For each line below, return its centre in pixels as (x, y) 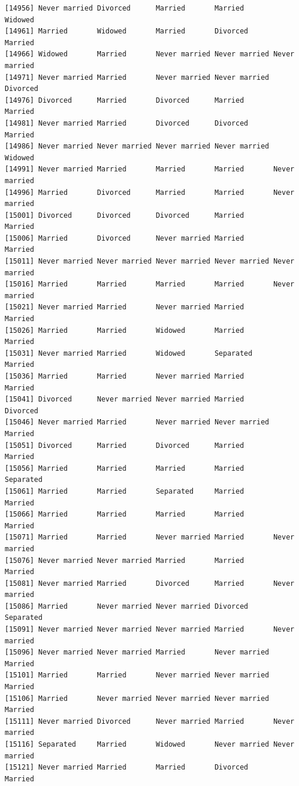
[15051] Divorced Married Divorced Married (125, 445)
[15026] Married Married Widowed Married (125, 330)
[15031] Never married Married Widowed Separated (129, 353)
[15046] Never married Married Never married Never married (137, 422)
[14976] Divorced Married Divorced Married (125, 100)
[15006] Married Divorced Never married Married (125, 238)
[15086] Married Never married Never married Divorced (127, 606)
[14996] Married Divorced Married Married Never (149, 192)
